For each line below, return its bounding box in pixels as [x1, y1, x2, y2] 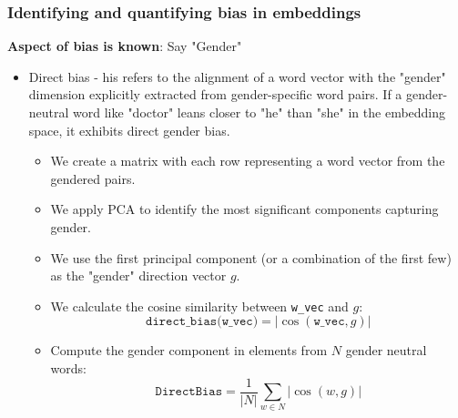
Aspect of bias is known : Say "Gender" [7, 36, 242, 56]
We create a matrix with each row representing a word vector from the [50, 151, 445, 170]
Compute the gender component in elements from [50, 341, 328, 360]
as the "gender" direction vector [50, 266, 227, 285]
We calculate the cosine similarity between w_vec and [50, 296, 349, 315]
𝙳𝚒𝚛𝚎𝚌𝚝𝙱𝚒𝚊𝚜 [155, 385, 223, 399]
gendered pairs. [50, 168, 136, 188]
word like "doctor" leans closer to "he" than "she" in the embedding [73, 103, 446, 121]
